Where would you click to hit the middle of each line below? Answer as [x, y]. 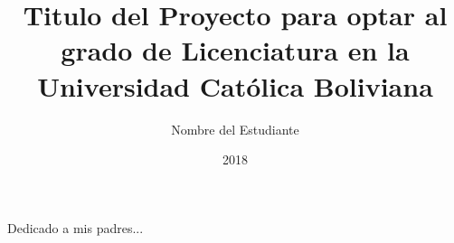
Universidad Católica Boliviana [235, 85]
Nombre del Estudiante [235, 129]
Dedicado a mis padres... [76, 227]
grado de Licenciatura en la [235, 50]
